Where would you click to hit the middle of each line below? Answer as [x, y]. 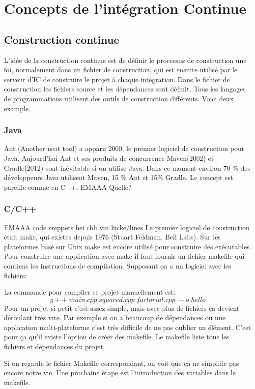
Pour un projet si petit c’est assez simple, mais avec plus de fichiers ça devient [122, 308]
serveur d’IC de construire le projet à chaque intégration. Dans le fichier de [117, 79]
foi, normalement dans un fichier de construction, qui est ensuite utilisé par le [121, 70]
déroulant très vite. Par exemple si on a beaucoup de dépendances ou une [115, 317]
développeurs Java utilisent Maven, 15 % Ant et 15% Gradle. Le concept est [119, 177]
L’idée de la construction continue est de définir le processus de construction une [125, 60]
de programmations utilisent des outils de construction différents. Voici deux [119, 98]
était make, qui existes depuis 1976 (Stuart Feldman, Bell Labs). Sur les [112, 237]
